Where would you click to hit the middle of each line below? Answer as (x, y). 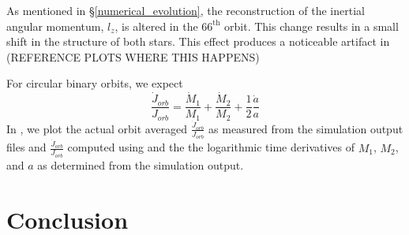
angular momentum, (55, 26)
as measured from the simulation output (306, 128)
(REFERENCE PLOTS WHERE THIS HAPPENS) (133, 56)
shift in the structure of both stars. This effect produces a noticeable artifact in (198, 41)
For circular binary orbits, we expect (95, 83)
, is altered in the (156, 26)
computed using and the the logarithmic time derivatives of (211, 147)
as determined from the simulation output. (141, 164)
